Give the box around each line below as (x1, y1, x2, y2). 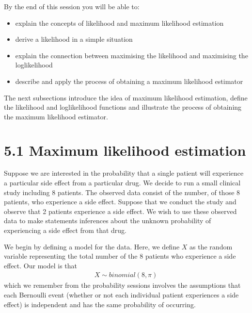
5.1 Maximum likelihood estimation (4, 140, 246, 160)
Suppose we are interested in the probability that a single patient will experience (4, 168, 244, 178)
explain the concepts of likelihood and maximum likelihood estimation (15, 17, 224, 28)
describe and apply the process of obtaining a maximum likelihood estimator (15, 76, 243, 86)
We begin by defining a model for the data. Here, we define (4, 241, 180, 251)
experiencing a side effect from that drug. (4, 225, 126, 235)
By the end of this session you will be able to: (4, 1, 140, 11)
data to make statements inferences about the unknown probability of (4, 215, 211, 226)
